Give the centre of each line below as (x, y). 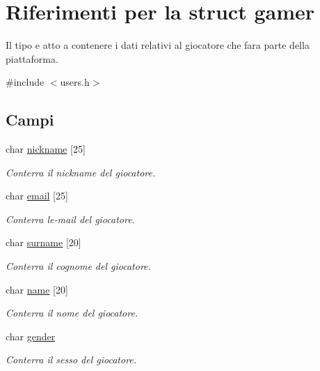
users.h (75, 82)
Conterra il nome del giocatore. (72, 313)
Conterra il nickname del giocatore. (81, 172)
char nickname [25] (46, 149)
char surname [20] (43, 242)
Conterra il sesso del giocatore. (71, 359)
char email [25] (37, 196)
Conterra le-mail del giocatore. (70, 219)
